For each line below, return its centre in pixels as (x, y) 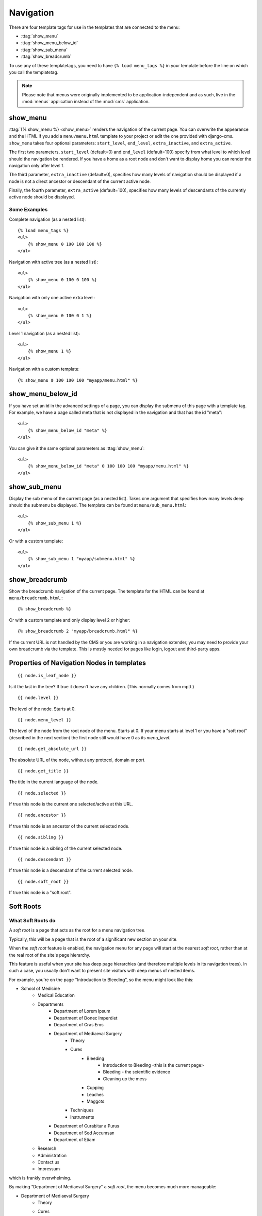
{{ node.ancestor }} (42, 815)
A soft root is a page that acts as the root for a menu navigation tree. (77, 930)
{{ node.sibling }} (41, 837)
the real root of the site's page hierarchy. (50, 955)
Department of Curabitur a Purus (87, 1126)
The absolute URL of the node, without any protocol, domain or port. (77, 760)
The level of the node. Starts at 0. (42, 709)
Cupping (95, 1088)
